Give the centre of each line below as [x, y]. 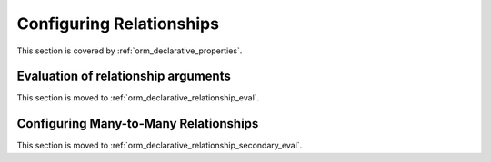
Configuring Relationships [118, 24]
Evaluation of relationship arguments [124, 76]
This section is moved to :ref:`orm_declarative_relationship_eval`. [138, 98]
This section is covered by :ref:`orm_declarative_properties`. [130, 51]
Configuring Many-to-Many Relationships [138, 124]
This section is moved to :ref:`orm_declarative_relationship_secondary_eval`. [160, 146]
